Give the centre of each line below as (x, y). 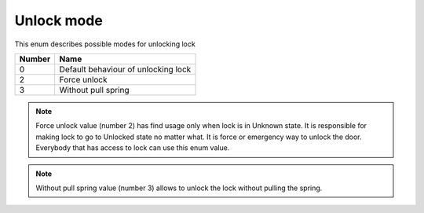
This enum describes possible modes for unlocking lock (105, 44)
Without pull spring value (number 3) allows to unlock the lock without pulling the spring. (179, 188)
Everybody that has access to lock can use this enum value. (133, 148)
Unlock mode (59, 20)
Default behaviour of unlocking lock (125, 69)
